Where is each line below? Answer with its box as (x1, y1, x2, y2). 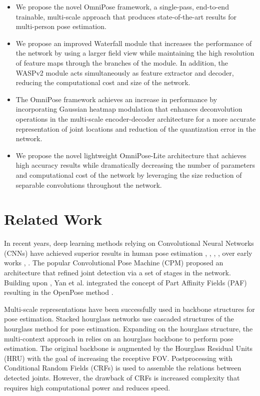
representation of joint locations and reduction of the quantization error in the (15, 123, 256, 134)
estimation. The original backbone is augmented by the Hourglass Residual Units (4, 343, 252, 353)
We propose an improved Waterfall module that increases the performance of (15, 38, 252, 48)
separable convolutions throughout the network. (15, 179, 162, 190)
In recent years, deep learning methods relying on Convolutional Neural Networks (4, 238, 254, 248)
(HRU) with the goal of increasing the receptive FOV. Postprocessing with (4, 352, 232, 363)
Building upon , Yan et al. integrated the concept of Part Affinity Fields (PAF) (4, 277, 247, 287)
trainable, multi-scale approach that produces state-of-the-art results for (15, 11, 237, 22)
